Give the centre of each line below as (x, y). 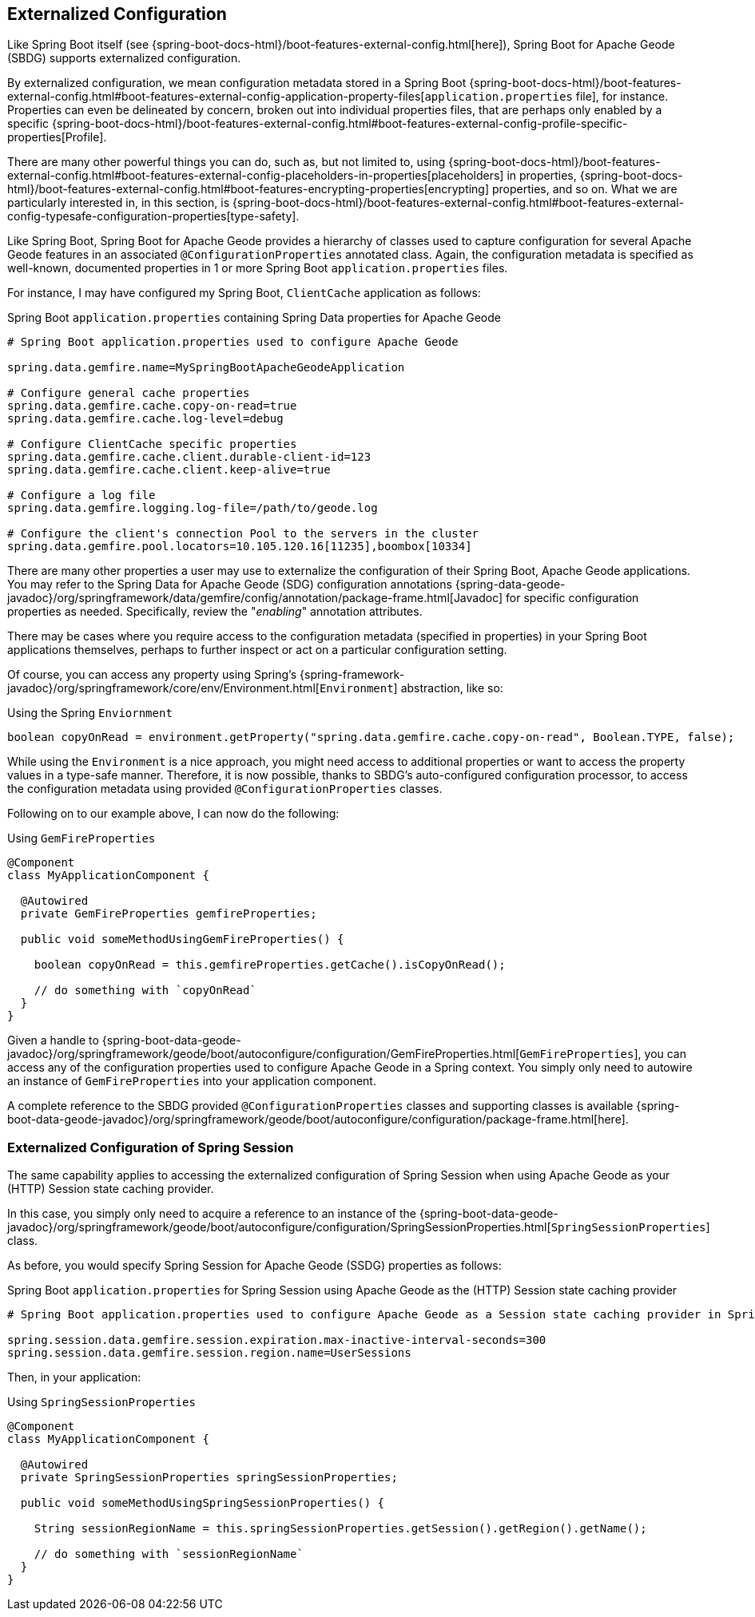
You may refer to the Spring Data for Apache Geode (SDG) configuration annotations (230, 585)
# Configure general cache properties (129, 393)
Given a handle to (53, 1040)
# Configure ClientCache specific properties (152, 444)
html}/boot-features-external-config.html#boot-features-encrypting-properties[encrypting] (248, 189)
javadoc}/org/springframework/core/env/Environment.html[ (163, 688)
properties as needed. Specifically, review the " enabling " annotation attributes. (215, 612)
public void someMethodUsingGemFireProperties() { (182, 939)
